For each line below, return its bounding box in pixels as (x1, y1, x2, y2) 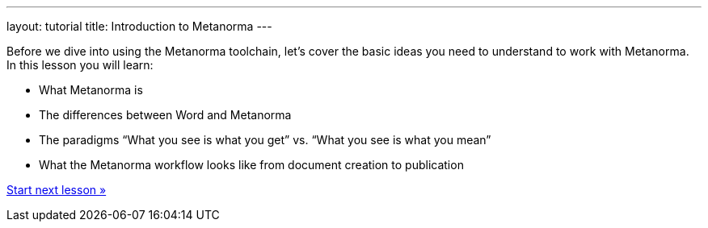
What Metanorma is (39, 83, 143, 97)
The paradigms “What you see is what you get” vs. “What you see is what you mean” (39, 133, 491, 147)
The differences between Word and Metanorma (39, 108, 292, 122)
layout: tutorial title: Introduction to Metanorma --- (6, 19, 272, 33)
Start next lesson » (6, 183, 107, 197)
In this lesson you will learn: (6, 58, 154, 72)
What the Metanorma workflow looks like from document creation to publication (39, 158, 464, 172)
